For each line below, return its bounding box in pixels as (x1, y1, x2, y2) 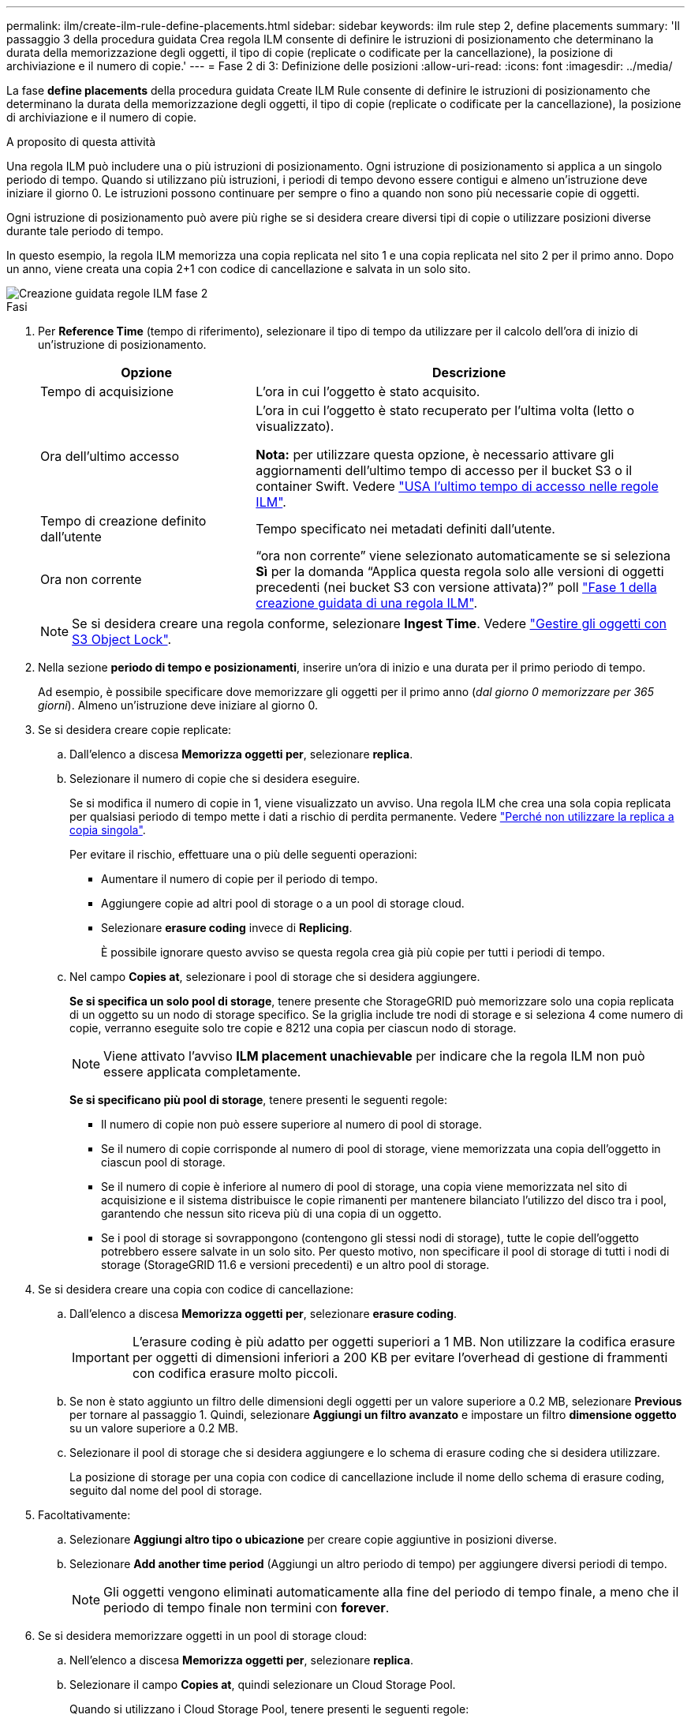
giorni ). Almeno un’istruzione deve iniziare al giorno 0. (38, 698, 318, 712)
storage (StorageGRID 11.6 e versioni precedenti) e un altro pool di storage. (101, 1258, 490, 1271)
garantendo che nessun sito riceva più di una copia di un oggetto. (101, 1207, 442, 1220)
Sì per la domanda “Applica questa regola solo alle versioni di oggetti (256, 563, 664, 579)
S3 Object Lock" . (72, 631, 172, 647)
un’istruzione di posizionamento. (38, 338, 207, 351)
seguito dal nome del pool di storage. (69, 1484, 263, 1497)
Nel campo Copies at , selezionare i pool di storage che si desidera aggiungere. (69, 970, 480, 983)
